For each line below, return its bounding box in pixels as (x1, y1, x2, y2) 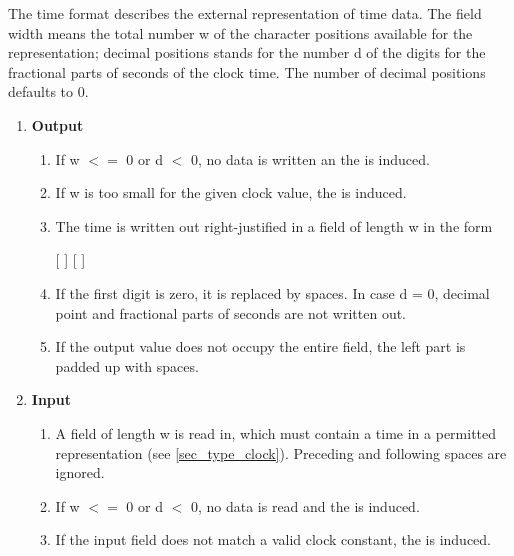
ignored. (55, 462, 105, 483)
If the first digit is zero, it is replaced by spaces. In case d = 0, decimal (55, 282, 490, 303)
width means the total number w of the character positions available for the (8, 22, 473, 43)
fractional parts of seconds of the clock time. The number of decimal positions (8, 61, 486, 82)
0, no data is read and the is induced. (190, 495, 420, 516)
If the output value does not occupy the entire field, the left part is (55, 336, 466, 357)
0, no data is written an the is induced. (190, 148, 430, 169)
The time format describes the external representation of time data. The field (8, 3, 482, 23)
